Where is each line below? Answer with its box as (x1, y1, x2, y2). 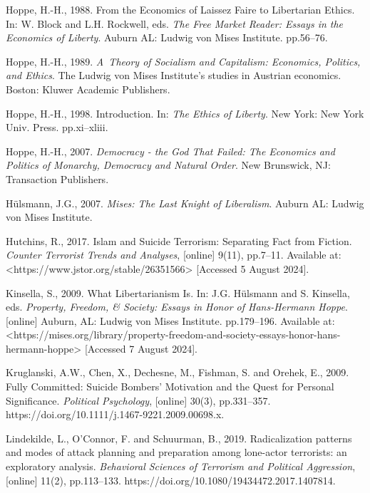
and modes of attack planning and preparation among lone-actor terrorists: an (6, 445, 347, 460)
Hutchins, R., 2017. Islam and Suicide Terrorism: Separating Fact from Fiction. (6, 233, 352, 248)
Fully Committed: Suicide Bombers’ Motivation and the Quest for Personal (6, 379, 334, 394)
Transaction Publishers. (6, 171, 109, 186)
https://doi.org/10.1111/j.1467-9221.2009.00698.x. (6, 407, 225, 422)
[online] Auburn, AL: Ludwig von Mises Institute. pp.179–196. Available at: (6, 313, 335, 328)
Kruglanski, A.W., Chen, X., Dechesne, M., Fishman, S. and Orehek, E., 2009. (6, 365, 349, 380)
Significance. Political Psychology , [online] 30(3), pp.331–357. (6, 393, 271, 408)
